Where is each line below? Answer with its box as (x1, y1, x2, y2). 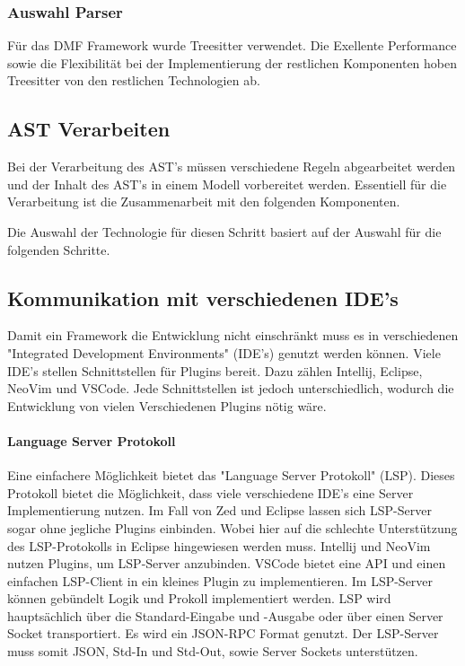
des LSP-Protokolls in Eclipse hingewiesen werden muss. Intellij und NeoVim (7, 536, 431, 555)
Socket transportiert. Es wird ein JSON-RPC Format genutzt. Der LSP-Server (7, 624, 439, 643)
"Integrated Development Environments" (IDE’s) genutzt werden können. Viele (7, 343, 441, 362)
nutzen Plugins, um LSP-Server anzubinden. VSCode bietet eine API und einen (7, 554, 446, 573)
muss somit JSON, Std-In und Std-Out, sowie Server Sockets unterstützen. (7, 642, 418, 661)
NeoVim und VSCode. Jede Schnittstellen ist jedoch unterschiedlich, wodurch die (7, 379, 454, 398)
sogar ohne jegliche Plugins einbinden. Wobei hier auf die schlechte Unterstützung (7, 518, 458, 537)
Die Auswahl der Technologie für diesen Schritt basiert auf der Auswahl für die (7, 222, 442, 241)
